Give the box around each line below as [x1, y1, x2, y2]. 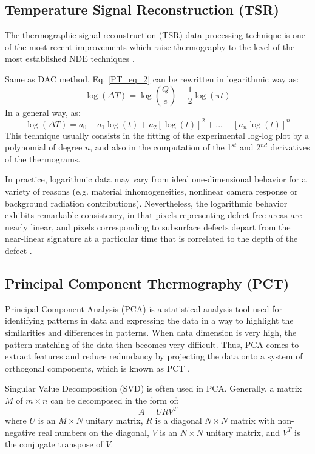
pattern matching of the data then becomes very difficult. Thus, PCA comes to [5, 338, 299, 350]
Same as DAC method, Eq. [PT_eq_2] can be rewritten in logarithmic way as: [5, 72, 299, 85]
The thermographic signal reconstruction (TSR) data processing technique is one [5, 28, 306, 41]
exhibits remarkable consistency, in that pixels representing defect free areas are [5, 209, 302, 221]
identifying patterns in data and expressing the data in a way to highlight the [5, 314, 294, 327]
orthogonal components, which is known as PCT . [5, 361, 190, 374]
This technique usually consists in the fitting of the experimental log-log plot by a [5, 129, 309, 141]
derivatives [270, 141, 310, 153]
